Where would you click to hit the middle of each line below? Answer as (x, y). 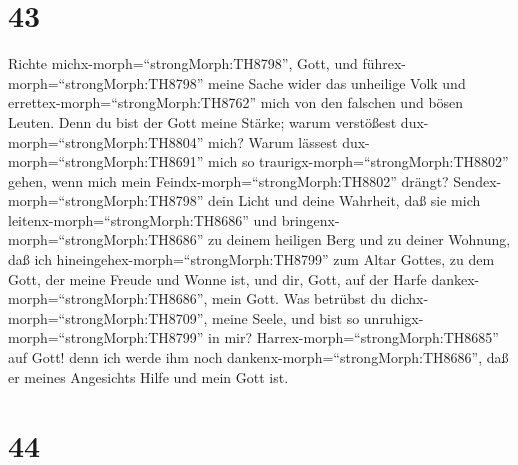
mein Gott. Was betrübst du (299, 298)
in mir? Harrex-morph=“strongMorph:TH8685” (353, 337)
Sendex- (477, 180)
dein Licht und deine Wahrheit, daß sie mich (344, 200)
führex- (384, 63)
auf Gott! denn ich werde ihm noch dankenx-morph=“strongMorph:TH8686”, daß (258, 357)
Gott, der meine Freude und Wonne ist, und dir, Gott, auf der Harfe (217, 278)
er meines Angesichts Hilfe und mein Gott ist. (148, 376)
